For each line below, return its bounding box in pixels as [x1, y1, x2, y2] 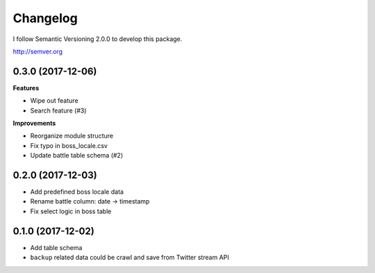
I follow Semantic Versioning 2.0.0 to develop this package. [12, 35, 183, 43]
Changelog [12, 10, 78, 26]
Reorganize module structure [30, 132, 114, 140]
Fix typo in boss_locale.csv [30, 141, 108, 149]
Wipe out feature [30, 97, 79, 105]
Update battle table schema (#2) [30, 151, 124, 160]
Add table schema [30, 243, 83, 251]
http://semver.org [12, 47, 62, 56]
